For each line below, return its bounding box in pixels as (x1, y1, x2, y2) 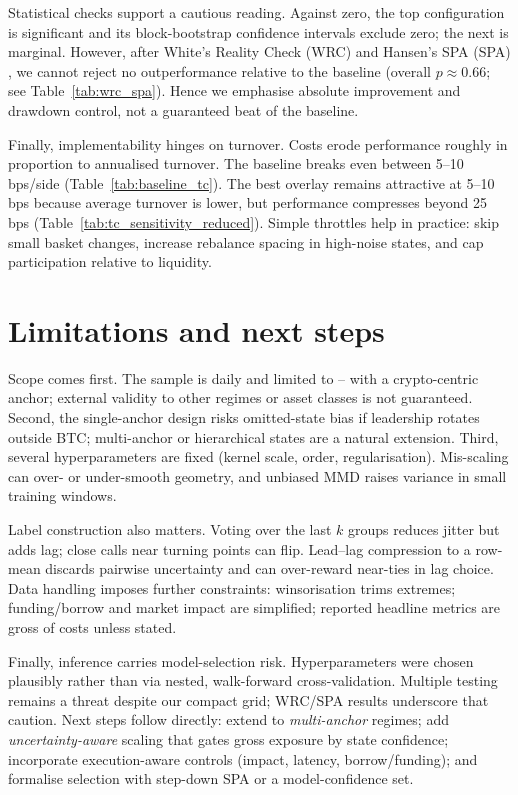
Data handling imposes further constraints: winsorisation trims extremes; (8, 577, 456, 598)
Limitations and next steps (8, 309, 385, 350)
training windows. (8, 485, 117, 506)
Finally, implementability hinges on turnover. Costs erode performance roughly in (8, 133, 508, 154)
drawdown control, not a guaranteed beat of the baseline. (8, 99, 359, 120)
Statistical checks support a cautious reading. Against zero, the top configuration (8, 2, 505, 22)
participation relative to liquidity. (8, 251, 212, 272)
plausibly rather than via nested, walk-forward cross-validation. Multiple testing (8, 670, 498, 691)
